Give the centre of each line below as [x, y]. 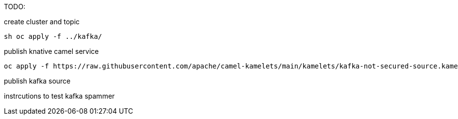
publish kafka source [37, 81]
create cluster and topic [42, 22]
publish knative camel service [51, 51]
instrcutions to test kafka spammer [59, 96]
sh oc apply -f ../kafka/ [53, 36]
